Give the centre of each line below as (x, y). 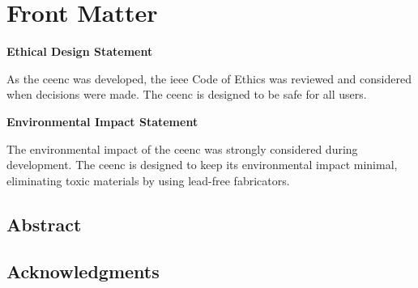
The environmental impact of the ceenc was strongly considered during (182, 148)
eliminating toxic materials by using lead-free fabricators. (148, 180)
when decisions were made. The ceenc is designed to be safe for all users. (187, 94)
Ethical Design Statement (80, 51)
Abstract (44, 224)
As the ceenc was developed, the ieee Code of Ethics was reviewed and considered (209, 78)
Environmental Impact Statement (102, 121)
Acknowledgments (83, 271)
